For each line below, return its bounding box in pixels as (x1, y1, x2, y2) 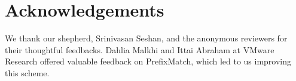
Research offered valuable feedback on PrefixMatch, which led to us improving (5, 55, 292, 67)
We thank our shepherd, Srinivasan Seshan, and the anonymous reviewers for (5, 32, 288, 44)
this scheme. (5, 66, 50, 79)
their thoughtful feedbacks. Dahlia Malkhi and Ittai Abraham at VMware (5, 43, 274, 56)
